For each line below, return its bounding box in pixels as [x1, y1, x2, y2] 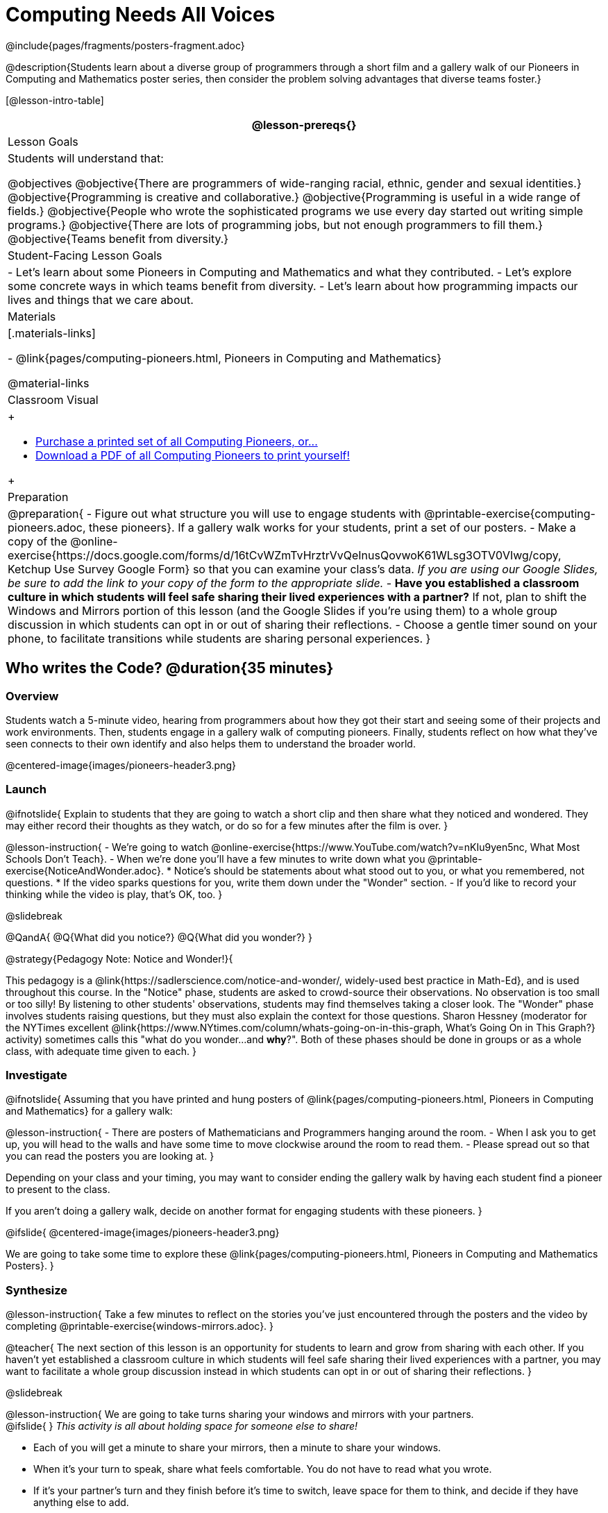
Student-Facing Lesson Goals [8, 248, 162, 262]
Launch [6, 782, 47, 797]
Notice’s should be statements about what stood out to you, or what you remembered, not [174, 864, 584, 877]
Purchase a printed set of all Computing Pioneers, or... [35, 434, 318, 448]
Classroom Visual [8, 392, 99, 407]
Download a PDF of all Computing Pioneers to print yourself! [35, 448, 351, 462]
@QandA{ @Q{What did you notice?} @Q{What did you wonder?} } [6, 931, 312, 943]
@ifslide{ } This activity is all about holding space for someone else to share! [6, 1420, 358, 1432]
